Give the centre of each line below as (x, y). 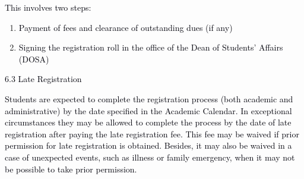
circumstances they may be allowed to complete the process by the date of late (148, 122)
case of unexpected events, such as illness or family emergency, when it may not (150, 157)
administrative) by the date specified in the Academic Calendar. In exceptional (148, 110)
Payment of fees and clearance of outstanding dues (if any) (126, 27)
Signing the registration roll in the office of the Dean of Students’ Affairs (151, 47)
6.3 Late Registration (43, 79)
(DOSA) (34, 59)
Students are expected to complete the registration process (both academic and (149, 98)
